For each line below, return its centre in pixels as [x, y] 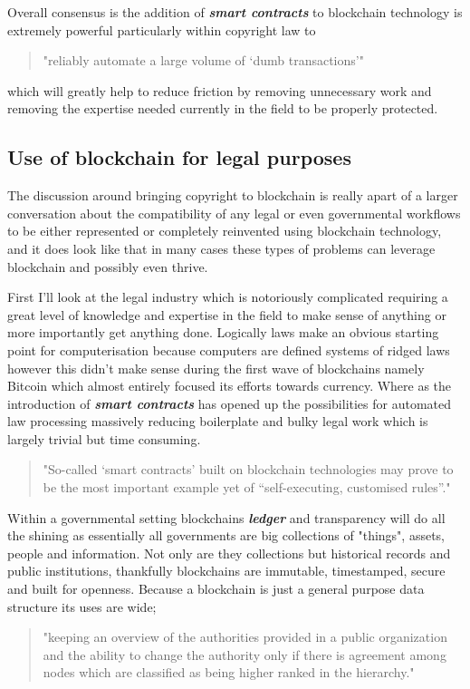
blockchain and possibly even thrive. [108, 266]
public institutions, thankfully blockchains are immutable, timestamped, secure [226, 571]
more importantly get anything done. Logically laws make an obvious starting [223, 332]
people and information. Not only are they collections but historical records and [229, 553]
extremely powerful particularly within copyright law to [162, 29]
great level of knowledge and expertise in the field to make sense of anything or [227, 314]
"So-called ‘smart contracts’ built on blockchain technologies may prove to [248, 469]
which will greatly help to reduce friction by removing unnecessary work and [220, 90]
